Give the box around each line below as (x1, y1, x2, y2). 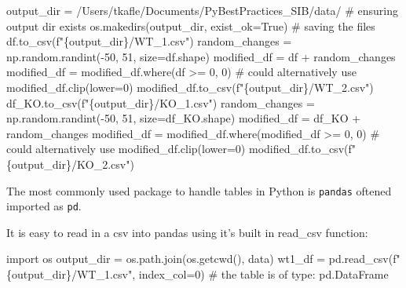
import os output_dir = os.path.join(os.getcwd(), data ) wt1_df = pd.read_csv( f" (6, 250, 401, 267)
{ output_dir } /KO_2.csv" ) (6, 155, 134, 172)
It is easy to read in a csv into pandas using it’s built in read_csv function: (6, 224, 368, 240)
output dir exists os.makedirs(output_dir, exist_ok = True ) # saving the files (6, 17, 375, 34)
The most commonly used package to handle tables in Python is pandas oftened (6, 182, 392, 199)
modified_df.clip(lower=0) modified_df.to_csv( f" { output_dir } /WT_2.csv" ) (6, 78, 374, 95)
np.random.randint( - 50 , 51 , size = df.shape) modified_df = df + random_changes (6, 48, 396, 64)
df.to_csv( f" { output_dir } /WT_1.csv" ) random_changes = (6, 33, 292, 49)
